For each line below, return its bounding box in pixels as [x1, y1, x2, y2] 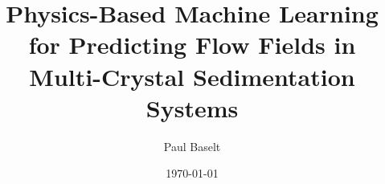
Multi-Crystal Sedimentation [29, 59, 355, 92]
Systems [145, 91, 239, 124]
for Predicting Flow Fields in [28, 28, 356, 61]
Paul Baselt [163, 137, 221, 154]
